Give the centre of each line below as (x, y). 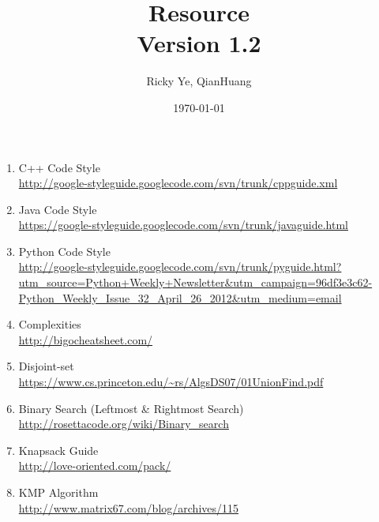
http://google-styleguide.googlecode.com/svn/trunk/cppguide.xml (178, 183)
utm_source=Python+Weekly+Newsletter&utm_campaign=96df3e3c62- (195, 282)
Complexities (50, 324)
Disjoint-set (46, 366)
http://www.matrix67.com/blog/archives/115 (129, 507)
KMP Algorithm (58, 492)
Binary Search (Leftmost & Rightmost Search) (131, 408)
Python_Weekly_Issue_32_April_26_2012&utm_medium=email (180, 297)
